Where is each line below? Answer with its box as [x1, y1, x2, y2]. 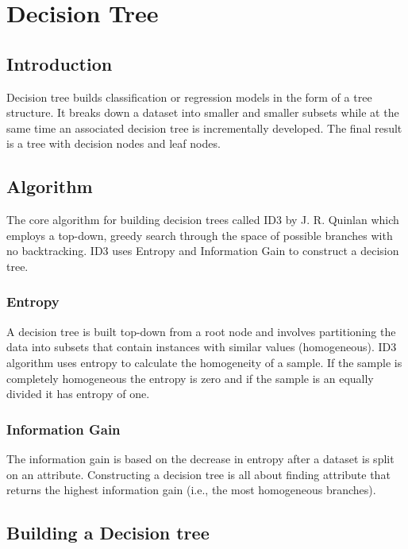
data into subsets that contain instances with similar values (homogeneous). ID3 [6, 338, 397, 355]
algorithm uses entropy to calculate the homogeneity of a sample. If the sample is [6, 354, 402, 370]
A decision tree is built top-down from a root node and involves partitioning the [6, 323, 396, 339]
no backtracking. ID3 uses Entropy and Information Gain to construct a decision [6, 242, 399, 259]
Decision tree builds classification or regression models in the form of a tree [6, 88, 372, 105]
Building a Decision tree [6, 520, 210, 545]
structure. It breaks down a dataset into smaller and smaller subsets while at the [6, 104, 399, 121]
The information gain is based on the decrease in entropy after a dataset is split [6, 450, 395, 466]
